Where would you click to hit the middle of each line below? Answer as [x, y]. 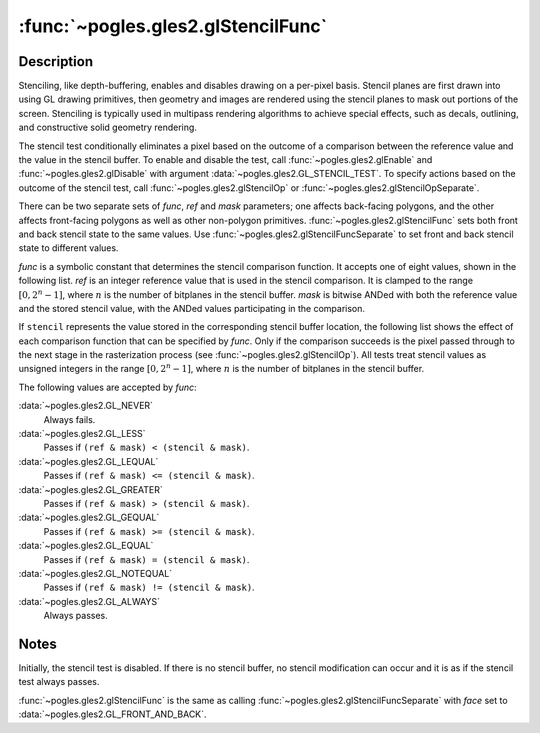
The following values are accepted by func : [107, 387]
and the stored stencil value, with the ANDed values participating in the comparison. [191, 308]
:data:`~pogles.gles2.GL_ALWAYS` [89, 601]
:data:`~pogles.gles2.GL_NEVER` [86, 406]
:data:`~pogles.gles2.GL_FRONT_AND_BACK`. [112, 714]
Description [56, 61]
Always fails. [69, 419]
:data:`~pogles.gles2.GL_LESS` [82, 434]
